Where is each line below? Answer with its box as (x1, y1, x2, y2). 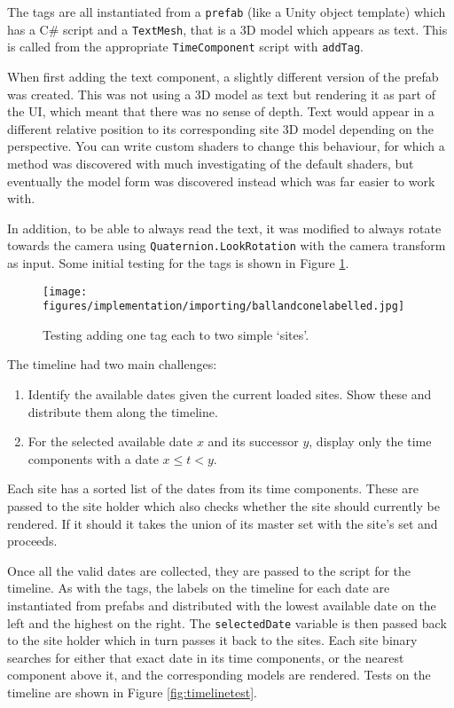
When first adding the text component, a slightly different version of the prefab (7, 67, 439, 85)
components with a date (27, 449, 159, 468)
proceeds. (7, 531, 58, 550)
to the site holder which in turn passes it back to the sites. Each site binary (7, 631, 418, 649)
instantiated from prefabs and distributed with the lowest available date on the (7, 596, 436, 614)
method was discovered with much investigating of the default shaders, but (7, 153, 414, 172)
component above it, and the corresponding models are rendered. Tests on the (7, 665, 431, 684)
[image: (43, 285, 88, 298)
